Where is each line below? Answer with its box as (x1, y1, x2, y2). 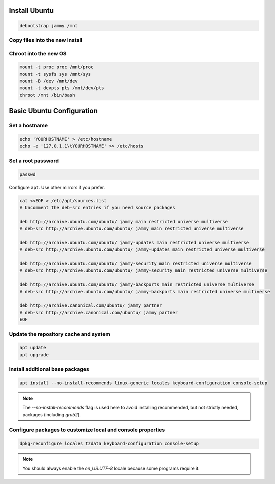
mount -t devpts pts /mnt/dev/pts (19, 85, 104, 91)
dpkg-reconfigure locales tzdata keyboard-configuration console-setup (19, 441, 199, 447)
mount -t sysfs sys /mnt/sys (19, 71, 91, 77)
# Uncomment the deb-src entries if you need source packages (19, 205, 175, 210)
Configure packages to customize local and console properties (9, 426, 165, 433)
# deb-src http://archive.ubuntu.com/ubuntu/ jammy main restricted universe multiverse (19, 226, 244, 232)
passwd (19, 171, 36, 177)
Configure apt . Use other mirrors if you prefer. (9, 184, 105, 190)
